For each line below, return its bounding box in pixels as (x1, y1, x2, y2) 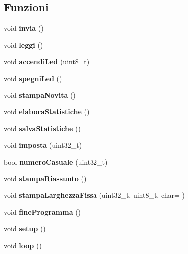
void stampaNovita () (4, 89, 76, 100)
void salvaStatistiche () (4, 123, 81, 133)
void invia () (4, 23, 44, 33)
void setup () (4, 223, 46, 234)
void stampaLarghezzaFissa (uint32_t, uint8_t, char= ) (4, 190, 185, 200)
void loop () (4, 240, 42, 250)
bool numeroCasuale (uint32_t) (4, 156, 108, 167)
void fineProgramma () (4, 206, 81, 217)
